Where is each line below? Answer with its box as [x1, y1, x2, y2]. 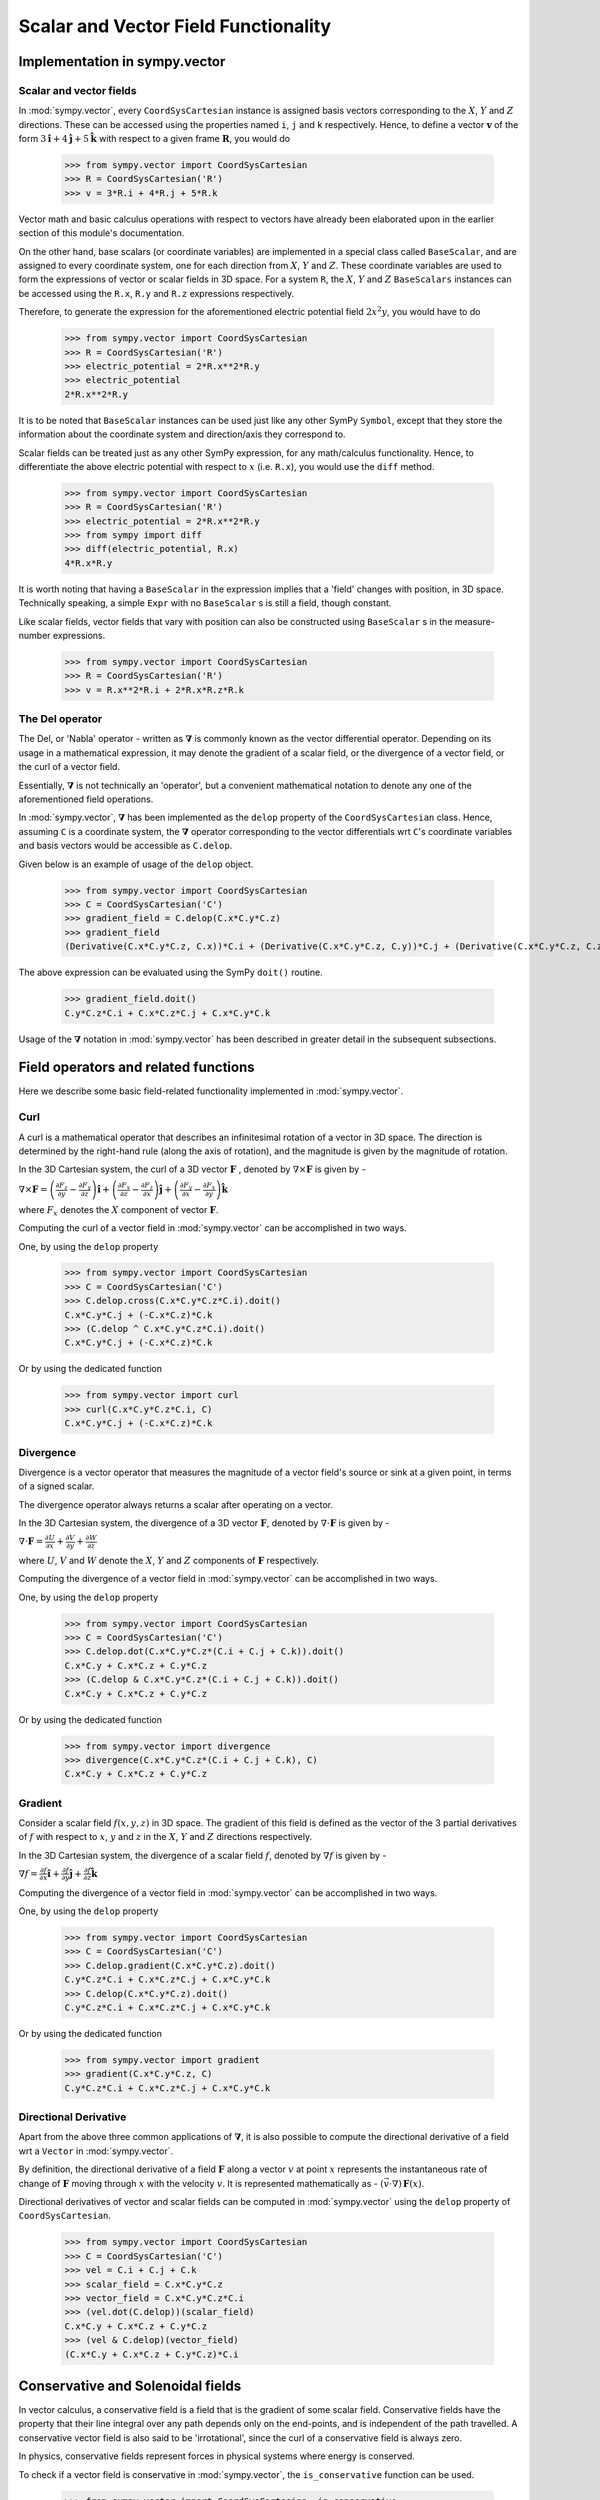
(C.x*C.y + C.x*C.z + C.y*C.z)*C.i [64, 2348, 239, 2360]
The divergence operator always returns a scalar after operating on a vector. [18, 1498, 334, 1510]
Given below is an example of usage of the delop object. [18, 858, 254, 870]
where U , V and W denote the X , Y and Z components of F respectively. [18, 1554, 320, 1566]
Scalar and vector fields [18, 83, 137, 97]
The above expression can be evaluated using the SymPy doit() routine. [18, 966, 324, 979]
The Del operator [18, 712, 103, 726]
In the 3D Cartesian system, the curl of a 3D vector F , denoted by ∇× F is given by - [18, 1163, 367, 1175]
